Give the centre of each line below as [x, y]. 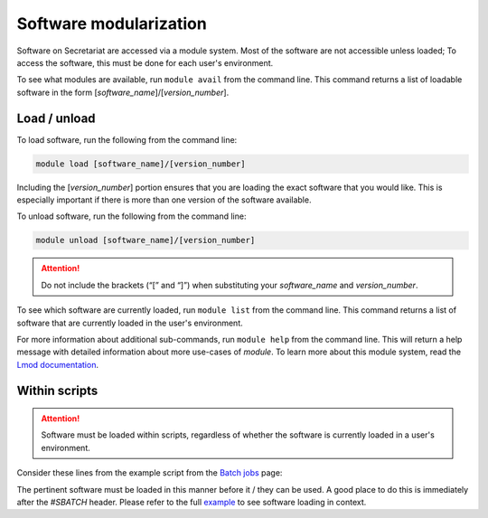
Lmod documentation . [58, 364]
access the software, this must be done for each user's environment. [145, 62]
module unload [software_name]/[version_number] [145, 240]
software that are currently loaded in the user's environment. [130, 323]
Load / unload [56, 118]
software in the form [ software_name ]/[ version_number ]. [123, 92]
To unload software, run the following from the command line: [131, 216]
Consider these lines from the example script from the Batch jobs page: [150, 473]
